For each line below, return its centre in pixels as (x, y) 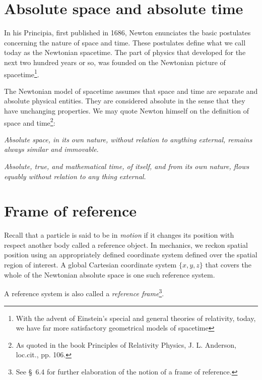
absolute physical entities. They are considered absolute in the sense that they (125, 101)
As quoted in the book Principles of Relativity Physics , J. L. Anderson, (126, 344)
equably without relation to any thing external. (75, 176)
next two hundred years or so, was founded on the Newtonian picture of (115, 62)
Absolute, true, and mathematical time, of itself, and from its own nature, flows (127, 166)
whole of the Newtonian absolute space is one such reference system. (110, 274)
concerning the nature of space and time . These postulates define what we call (125, 42)
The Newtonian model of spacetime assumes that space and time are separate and (131, 91)
